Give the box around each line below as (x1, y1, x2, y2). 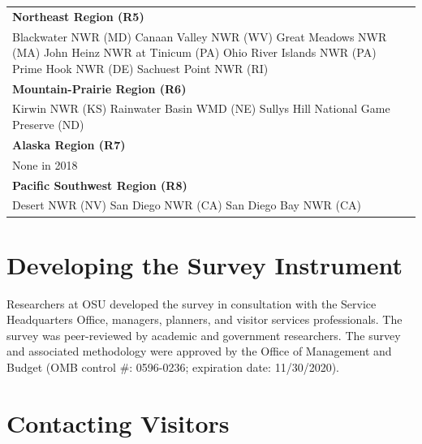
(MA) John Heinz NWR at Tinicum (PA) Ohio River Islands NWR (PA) (12, 44, 377, 61)
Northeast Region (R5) (12, 7, 144, 24)
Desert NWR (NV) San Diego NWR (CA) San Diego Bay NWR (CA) (12, 196, 361, 213)
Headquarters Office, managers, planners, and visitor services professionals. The (6, 311, 403, 328)
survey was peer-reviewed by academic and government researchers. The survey (6, 326, 401, 343)
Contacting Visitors (6, 406, 230, 439)
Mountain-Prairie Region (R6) (12, 80, 187, 97)
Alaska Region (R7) (12, 136, 126, 153)
